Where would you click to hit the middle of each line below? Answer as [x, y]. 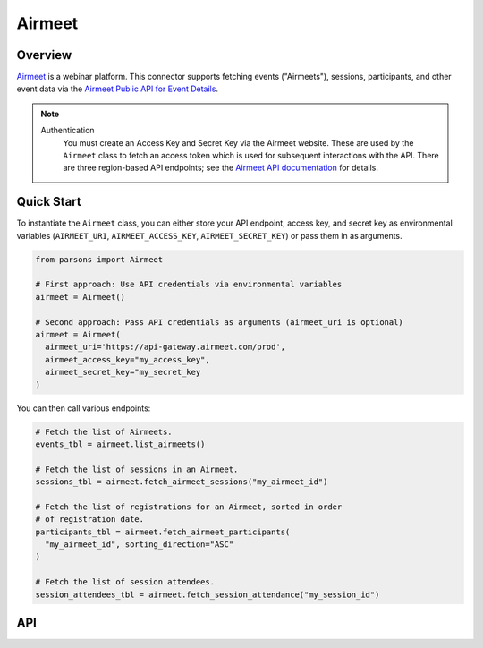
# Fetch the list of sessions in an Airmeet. [137, 469]
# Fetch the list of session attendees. [125, 582]
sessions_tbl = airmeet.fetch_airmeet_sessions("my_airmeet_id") [182, 482]
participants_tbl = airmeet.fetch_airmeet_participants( [163, 532]
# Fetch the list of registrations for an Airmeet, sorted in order [189, 507]
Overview [44, 55]
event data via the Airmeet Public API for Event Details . [118, 89]
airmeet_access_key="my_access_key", [127, 359]
